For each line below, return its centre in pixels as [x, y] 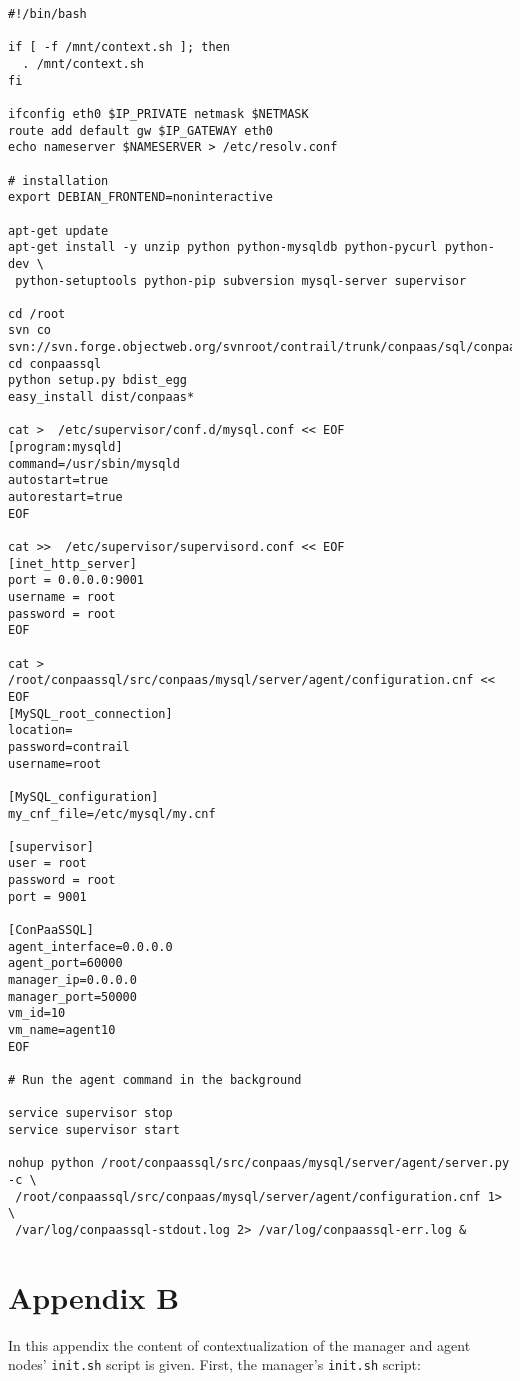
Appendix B [94, 1296]
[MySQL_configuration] [83, 796]
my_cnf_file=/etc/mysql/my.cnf [112, 813]
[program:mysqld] [65, 447]
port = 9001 [47, 896]
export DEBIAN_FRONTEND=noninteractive [140, 197]
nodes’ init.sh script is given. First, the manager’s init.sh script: [214, 1364]
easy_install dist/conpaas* [101, 397]
